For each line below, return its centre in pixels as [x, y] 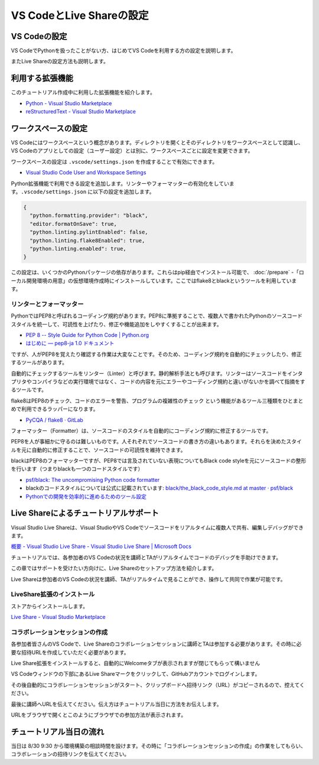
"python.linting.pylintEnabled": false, [89, 232]
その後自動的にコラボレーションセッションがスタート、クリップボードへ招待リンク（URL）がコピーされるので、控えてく [158, 685]
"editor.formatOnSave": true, [74, 224]
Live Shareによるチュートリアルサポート [85, 513]
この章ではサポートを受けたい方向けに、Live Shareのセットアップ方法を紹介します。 [114, 568]
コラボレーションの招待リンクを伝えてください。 [70, 754]
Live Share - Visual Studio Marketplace [58, 617]
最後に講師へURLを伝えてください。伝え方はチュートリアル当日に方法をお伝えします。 [116, 704]
